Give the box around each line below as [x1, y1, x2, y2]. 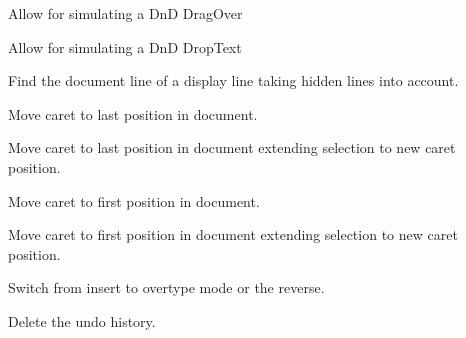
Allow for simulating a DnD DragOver [8, 3, 243, 23]
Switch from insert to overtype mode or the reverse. [8, 277, 325, 298]
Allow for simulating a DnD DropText [8, 36, 242, 57]
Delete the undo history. [8, 310, 156, 331]
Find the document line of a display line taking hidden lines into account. [8, 70, 459, 91]
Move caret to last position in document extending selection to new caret [8, 137, 456, 158]
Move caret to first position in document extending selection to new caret [8, 224, 458, 245]
